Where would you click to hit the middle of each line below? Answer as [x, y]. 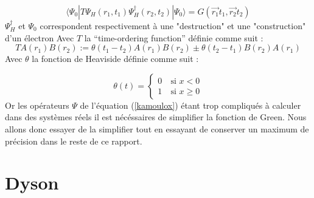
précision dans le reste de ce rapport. [74, 141]
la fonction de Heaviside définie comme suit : [115, 59]
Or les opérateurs [37, 105]
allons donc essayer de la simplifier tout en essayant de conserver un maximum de [157, 128]
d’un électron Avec [40, 37]
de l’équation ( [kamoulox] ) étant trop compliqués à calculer [190, 105]
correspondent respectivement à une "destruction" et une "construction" [173, 26]
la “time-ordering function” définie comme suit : [174, 37]
